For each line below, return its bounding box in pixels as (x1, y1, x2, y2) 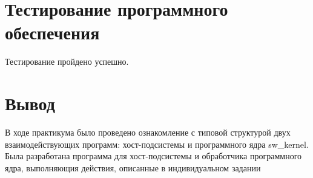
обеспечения (5, 20, 100, 45)
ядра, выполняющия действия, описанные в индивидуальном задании (5, 161, 261, 174)
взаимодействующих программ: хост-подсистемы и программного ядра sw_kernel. (5, 137, 309, 150)
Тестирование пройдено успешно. (5, 55, 129, 68)
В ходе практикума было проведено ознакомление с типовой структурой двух (5, 126, 291, 139)
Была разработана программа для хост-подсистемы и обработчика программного (5, 150, 302, 162)
